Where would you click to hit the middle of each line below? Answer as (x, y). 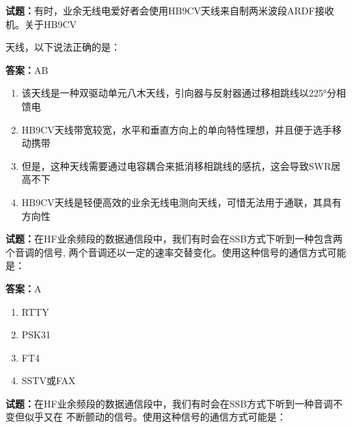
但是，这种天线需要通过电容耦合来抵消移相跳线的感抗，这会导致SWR (176, 165)
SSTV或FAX (49, 380)
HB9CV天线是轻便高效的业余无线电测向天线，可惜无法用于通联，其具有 (181, 202)
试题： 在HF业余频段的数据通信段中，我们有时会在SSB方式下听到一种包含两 (174, 239)
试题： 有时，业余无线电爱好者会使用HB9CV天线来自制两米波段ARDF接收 (170, 10)
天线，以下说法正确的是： (63, 47)
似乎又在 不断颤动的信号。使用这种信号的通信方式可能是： (155, 417)
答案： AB (27, 70)
